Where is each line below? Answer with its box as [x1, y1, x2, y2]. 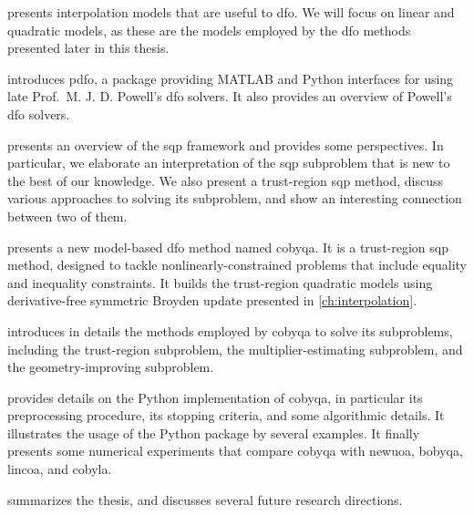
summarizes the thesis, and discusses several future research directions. [7, 489, 403, 509]
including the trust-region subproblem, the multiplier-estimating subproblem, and [7, 339, 463, 358]
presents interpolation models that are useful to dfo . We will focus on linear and [7, 3, 455, 21]
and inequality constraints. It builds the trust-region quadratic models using [7, 273, 433, 292]
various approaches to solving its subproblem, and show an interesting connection [7, 189, 462, 208]
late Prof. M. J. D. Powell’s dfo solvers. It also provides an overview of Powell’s [7, 87, 452, 106]
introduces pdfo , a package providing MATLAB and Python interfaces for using [7, 68, 454, 88]
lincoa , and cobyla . [7, 459, 112, 479]
